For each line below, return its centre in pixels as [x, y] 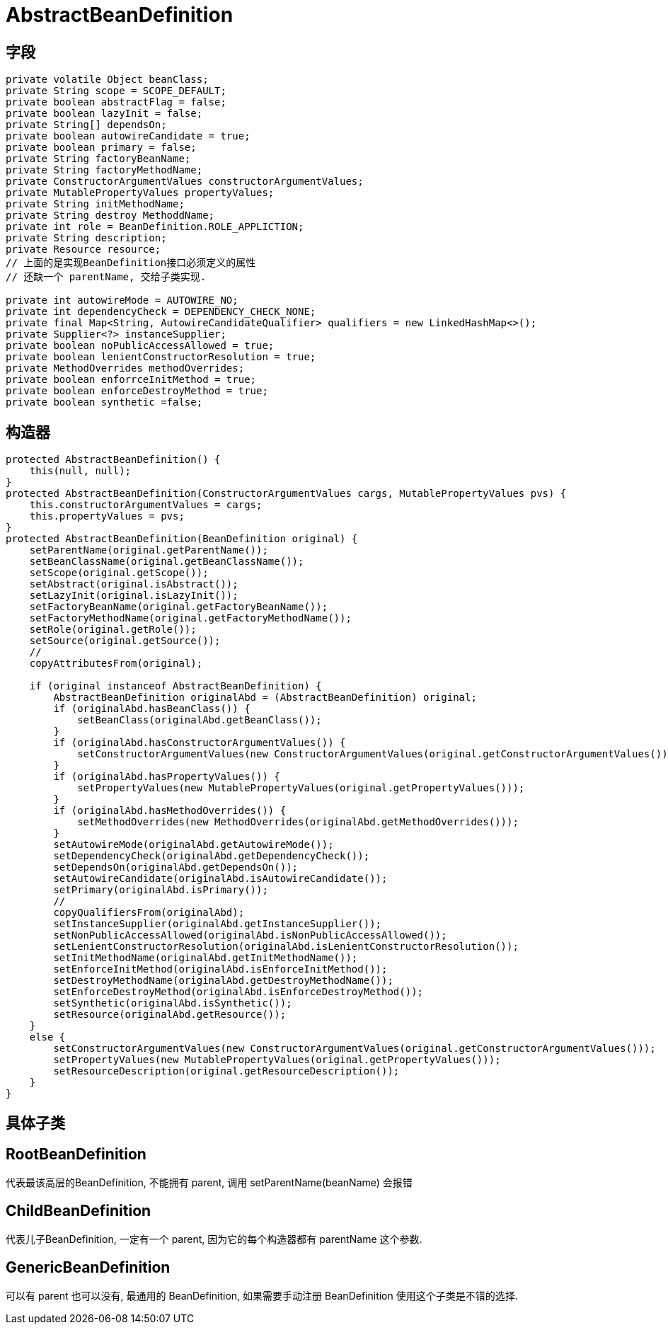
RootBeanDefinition [76, 1154]
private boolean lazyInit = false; [104, 114]
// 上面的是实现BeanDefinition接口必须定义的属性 [131, 263]
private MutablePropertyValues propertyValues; [140, 193]
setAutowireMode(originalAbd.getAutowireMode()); [194, 845]
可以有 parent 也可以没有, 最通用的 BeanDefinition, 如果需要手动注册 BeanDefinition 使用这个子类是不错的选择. [262, 1295]
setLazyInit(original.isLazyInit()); [134, 596]
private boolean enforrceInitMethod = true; [131, 380]
